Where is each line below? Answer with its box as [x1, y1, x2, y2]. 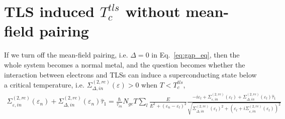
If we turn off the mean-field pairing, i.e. [4, 49, 128, 60]
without [125, 1, 180, 21]
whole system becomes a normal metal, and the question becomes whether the [4, 59, 245, 69]
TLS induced [4, 1, 94, 21]
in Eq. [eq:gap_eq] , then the [151, 49, 240, 60]
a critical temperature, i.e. [4, 79, 84, 89]
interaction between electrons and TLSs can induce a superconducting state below [4, 69, 257, 79]
